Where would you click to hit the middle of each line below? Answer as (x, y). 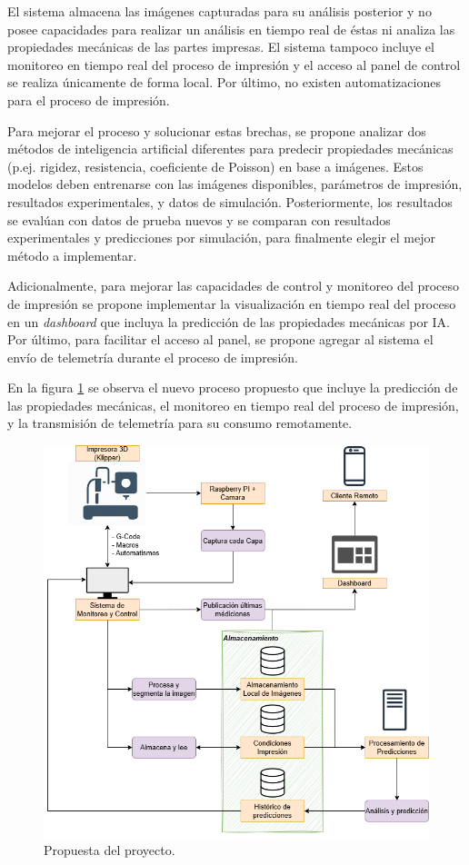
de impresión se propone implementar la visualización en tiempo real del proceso (232, 303)
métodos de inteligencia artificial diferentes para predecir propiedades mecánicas (230, 149)
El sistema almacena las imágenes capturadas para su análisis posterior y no (220, 11)
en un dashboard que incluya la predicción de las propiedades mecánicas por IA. (229, 321)
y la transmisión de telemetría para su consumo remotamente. (180, 423)
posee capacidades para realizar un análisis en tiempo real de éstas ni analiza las (231, 29)
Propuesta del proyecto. (110, 850)
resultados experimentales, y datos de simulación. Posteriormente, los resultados (230, 201)
